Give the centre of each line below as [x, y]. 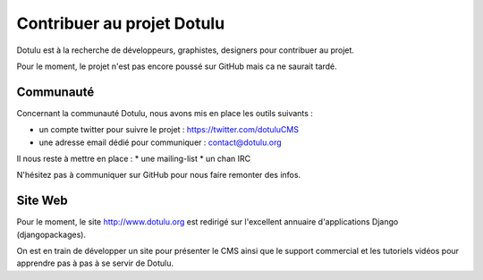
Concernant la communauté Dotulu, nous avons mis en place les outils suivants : [165, 113]
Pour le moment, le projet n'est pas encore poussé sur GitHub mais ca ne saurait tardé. [177, 66]
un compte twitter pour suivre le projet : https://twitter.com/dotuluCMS [169, 130]
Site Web [42, 201]
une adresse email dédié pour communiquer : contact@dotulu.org [160, 142]
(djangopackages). [51, 234]
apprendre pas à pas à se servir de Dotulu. [95, 263]
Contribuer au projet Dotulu [121, 23]
